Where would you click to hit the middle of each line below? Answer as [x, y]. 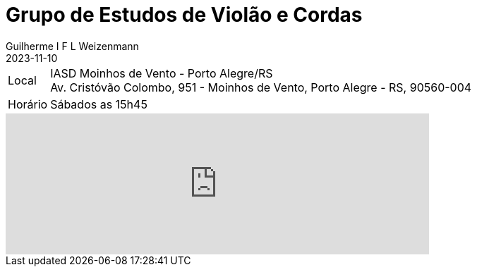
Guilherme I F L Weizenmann [72, 46]
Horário [28, 104]
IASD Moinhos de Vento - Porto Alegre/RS [162, 73]
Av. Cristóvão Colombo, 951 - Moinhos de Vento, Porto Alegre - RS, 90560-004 [261, 87]
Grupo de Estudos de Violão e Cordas [184, 15]
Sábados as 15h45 [99, 104]
